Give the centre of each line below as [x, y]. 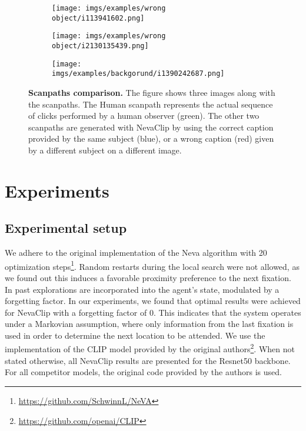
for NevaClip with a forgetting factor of [76, 312]
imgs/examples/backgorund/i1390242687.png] [138, 74]
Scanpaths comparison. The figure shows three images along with [152, 92]
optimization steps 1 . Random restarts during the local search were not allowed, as [152, 265]
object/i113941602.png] [98, 18]
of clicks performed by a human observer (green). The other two [144, 116]
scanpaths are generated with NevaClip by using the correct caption [151, 127]
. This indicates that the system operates [227, 312]
